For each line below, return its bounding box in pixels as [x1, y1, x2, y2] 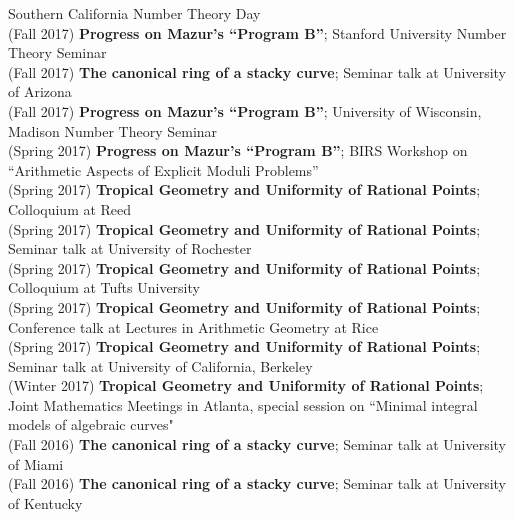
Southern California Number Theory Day [8, 3, 261, 23]
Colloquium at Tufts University [8, 277, 200, 298]
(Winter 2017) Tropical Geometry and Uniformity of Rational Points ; [8, 375, 484, 396]
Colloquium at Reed [8, 198, 132, 219]
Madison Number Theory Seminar [8, 120, 218, 141]
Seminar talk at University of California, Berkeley [8, 355, 313, 376]
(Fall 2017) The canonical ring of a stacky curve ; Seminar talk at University [8, 61, 506, 82]
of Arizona [8, 81, 72, 102]
